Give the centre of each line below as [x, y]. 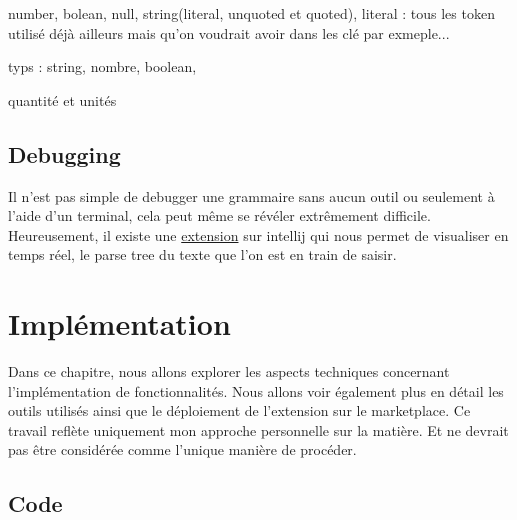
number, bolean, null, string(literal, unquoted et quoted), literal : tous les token [251, 13]
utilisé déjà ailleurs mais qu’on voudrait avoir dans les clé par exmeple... [229, 32]
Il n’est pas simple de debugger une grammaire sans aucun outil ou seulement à [251, 195]
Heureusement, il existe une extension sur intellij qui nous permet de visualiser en [258, 234]
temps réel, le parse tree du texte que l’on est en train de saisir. [202, 254]
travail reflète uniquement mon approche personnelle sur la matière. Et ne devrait [258, 429]
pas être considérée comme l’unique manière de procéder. [182, 449]
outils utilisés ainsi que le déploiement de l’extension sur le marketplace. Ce [239, 410]
